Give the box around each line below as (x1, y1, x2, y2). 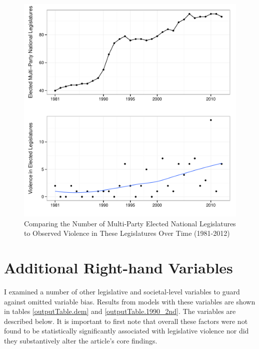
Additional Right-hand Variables (4, 257, 233, 277)
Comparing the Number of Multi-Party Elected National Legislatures (24, 218, 236, 228)
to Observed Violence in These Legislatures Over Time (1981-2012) (24, 228, 230, 238)
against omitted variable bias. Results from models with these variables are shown (4, 296, 255, 306)
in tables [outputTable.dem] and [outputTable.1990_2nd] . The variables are (4, 306, 236, 316)
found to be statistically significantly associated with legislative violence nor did (4, 325, 249, 336)
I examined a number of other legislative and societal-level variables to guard (4, 286, 240, 296)
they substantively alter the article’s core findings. (4, 335, 157, 345)
